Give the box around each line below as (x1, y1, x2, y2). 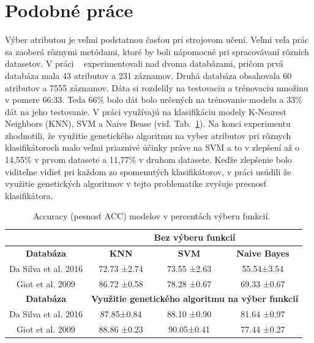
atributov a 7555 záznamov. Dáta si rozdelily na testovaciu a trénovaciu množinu (5, 81, 308, 94)
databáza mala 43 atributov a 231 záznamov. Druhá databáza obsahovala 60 (5, 69, 292, 81)
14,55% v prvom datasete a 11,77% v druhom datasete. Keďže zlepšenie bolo (5, 153, 292, 166)
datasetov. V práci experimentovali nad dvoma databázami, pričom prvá (5, 57, 283, 70)
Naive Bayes (236, 246, 290, 259)
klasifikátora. (5, 189, 53, 202)
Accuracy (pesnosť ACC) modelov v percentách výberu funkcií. (32, 209, 271, 222)
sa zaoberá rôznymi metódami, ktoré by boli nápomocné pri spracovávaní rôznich (5, 45, 309, 58)
